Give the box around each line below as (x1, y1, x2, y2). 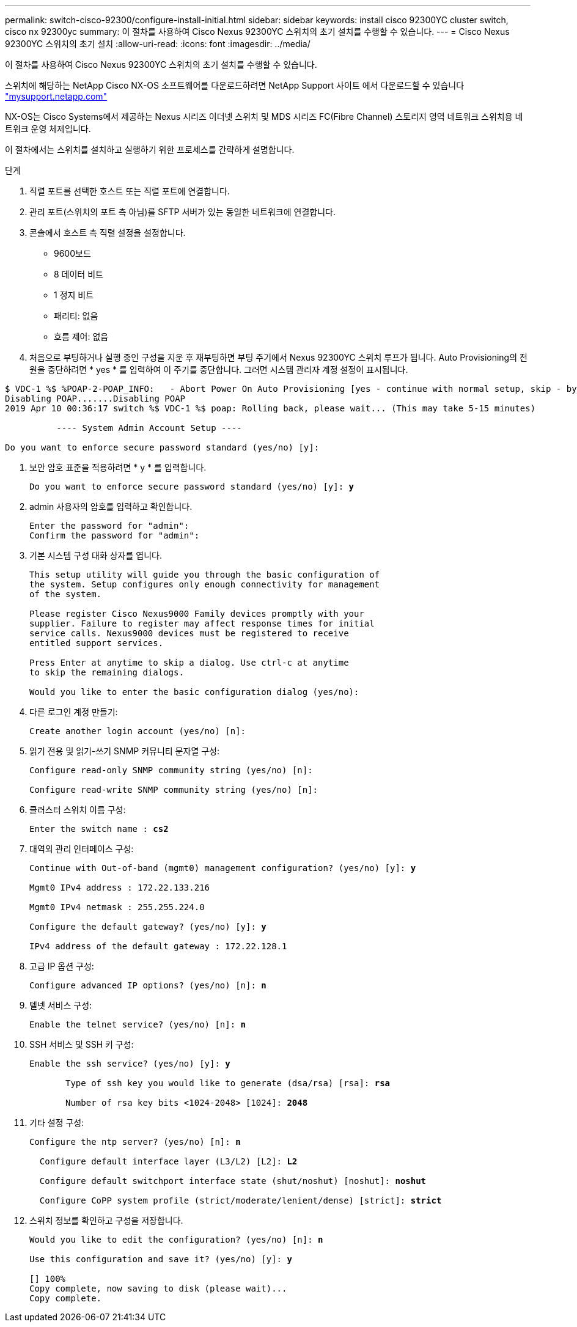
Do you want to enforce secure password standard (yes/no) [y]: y (29, 482, 355, 491)
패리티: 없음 (54, 311, 98, 321)
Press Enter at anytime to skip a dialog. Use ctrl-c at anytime (29, 658, 349, 667)
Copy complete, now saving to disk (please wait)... (29, 1284, 287, 1293)
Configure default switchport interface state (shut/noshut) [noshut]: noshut (39, 1176, 427, 1186)
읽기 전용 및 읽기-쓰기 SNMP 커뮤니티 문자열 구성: (29, 746, 219, 756)
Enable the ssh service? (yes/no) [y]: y (29, 1059, 230, 1068)
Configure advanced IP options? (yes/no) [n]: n (29, 980, 266, 990)
